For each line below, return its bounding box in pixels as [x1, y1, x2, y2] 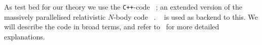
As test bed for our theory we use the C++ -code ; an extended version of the [4, 2, 242, 12]
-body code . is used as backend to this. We [114, 11, 258, 22]
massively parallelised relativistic [4, 11, 106, 22]
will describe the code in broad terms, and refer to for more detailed [4, 21, 219, 32]
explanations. [4, 31, 45, 41]
